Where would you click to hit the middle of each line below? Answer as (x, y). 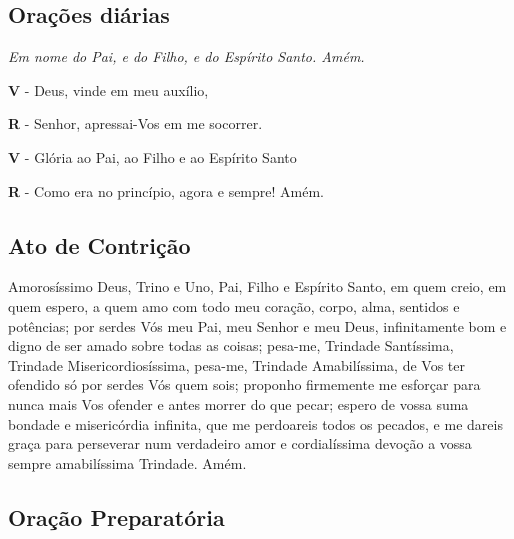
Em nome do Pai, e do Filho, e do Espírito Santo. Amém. (186, 56)
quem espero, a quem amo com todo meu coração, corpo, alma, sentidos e (234, 305)
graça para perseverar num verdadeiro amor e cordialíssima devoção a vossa (240, 443)
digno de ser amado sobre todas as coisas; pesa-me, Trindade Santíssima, (231, 345)
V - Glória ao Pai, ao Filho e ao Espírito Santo (152, 156)
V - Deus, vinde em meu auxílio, (108, 89)
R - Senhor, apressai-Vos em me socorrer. (135, 123)
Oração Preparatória (116, 516)
